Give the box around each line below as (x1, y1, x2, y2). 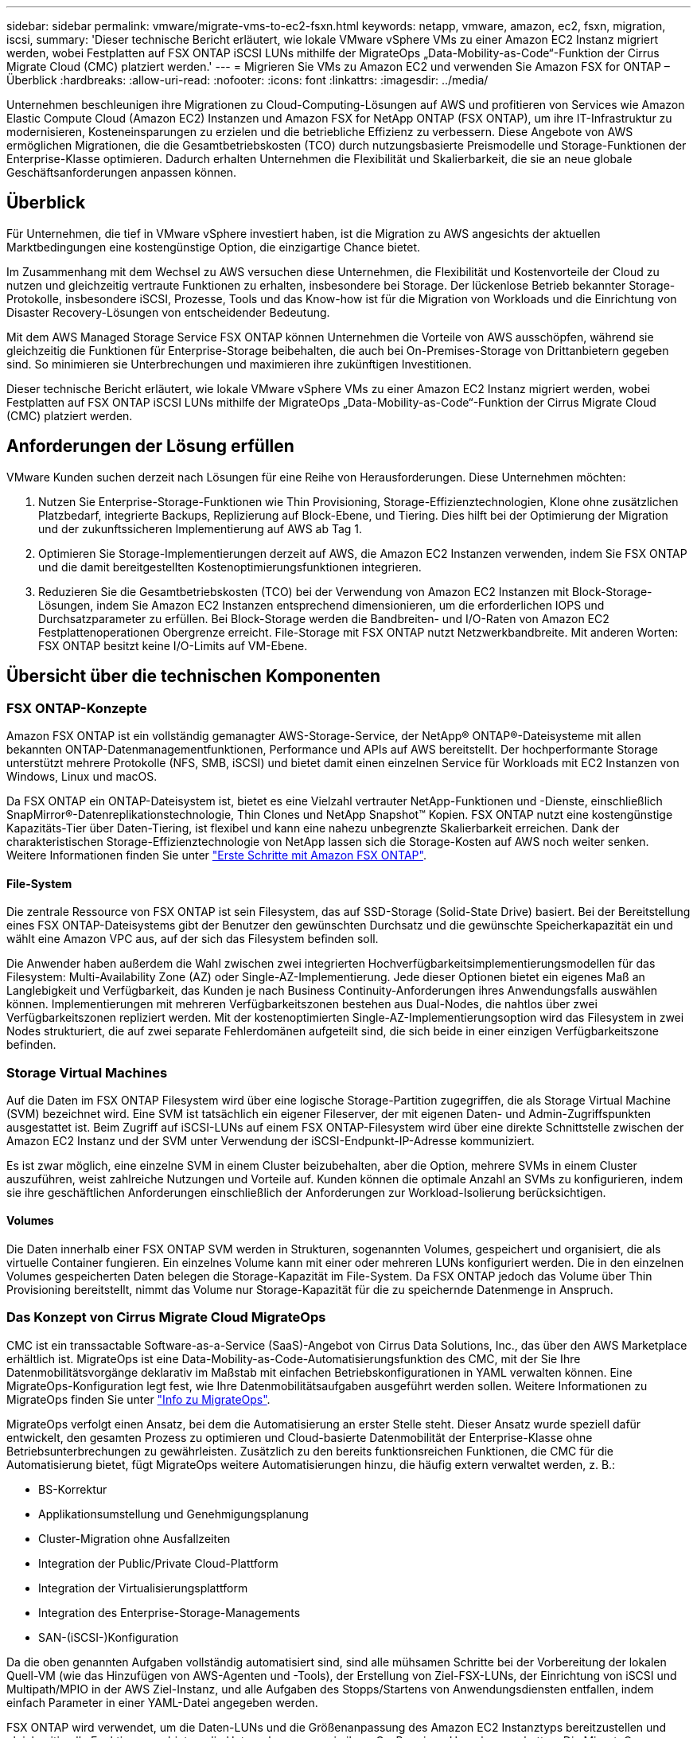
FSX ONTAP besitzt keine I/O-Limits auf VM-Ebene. (38, 638, 308, 653)
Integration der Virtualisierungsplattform (38, 1580, 248, 1595)
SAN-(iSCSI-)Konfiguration (38, 1630, 179, 1644)
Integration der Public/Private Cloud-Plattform (38, 1556, 278, 1570)
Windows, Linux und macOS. (6, 769, 158, 783)
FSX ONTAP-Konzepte (6, 699, 147, 716)
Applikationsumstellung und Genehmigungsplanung (38, 1506, 309, 1521)
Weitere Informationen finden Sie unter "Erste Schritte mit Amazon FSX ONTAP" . (6, 848, 426, 862)
